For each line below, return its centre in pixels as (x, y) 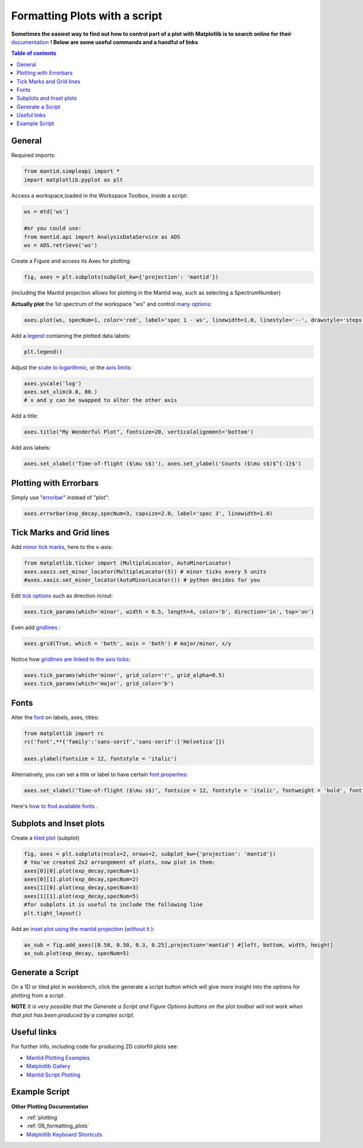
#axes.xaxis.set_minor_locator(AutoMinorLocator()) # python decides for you (142, 580)
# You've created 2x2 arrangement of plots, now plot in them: (120, 862)
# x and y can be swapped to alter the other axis (101, 400)
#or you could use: (53, 229)
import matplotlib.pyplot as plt (74, 180)
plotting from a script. (38, 995)
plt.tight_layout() (53, 913)
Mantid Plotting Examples (58, 1057)
